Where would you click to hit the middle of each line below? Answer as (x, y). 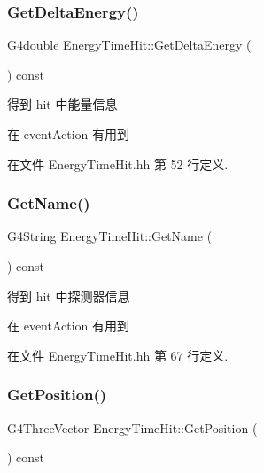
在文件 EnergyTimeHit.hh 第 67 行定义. (118, 355)
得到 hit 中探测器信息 (69, 295)
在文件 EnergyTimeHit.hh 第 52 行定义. (118, 163)
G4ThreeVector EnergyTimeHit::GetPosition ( (132, 427)
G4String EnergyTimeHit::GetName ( (110, 236)
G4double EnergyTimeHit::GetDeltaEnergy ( (129, 45)
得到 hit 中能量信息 (62, 104)
